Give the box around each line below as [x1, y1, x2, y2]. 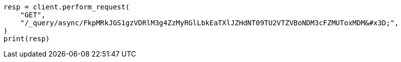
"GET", [20, 11, 46, 19]
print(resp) [3, 35, 50, 43]
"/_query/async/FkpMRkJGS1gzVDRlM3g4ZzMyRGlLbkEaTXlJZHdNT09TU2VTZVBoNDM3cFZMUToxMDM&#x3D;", [20, 19, 399, 27]
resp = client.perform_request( [3, 3, 130, 11]
